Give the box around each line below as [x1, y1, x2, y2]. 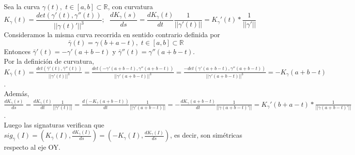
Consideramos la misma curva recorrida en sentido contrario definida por [4, 29, 220, 40]
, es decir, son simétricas [170, 130, 243, 140]
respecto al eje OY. [4, 142, 61, 152]
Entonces [4, 46, 31, 56]
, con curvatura [108, 1, 153, 11]
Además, [4, 88, 30, 98]
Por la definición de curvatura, [4, 56, 94, 66]
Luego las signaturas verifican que [4, 119, 105, 129]
